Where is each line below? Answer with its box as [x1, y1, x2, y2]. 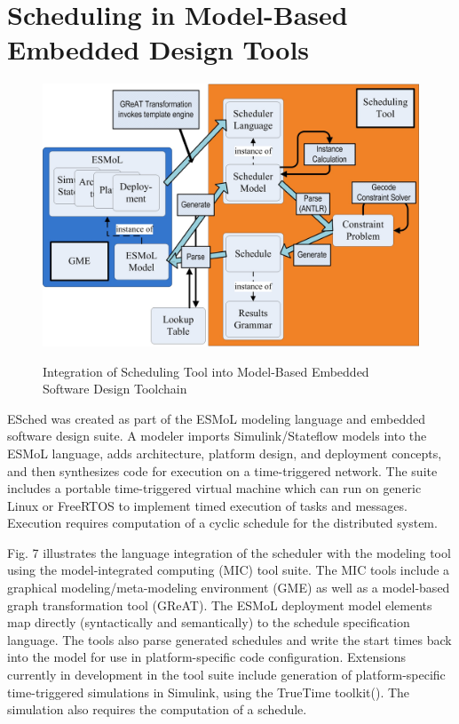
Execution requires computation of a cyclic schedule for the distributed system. [7, 513, 438, 532]
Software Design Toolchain [43, 379, 187, 398]
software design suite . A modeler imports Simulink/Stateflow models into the [7, 426, 427, 445]
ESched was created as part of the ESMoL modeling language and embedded [7, 409, 425, 427]
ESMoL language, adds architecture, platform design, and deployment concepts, [7, 443, 442, 462]
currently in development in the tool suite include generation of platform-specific [7, 665, 446, 684]
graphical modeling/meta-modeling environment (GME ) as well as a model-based [7, 578, 450, 597]
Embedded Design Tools [7, 31, 310, 68]
